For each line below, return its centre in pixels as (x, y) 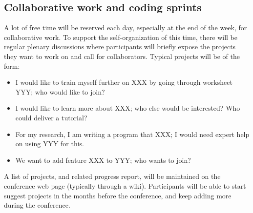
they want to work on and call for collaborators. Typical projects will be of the (122, 56)
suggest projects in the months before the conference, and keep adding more (118, 195)
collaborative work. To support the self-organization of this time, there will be (121, 37)
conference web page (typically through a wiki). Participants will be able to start (125, 185)
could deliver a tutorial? (51, 117)
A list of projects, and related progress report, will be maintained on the (112, 176)
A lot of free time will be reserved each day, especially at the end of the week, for (126, 28)
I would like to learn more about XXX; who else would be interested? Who (128, 108)
